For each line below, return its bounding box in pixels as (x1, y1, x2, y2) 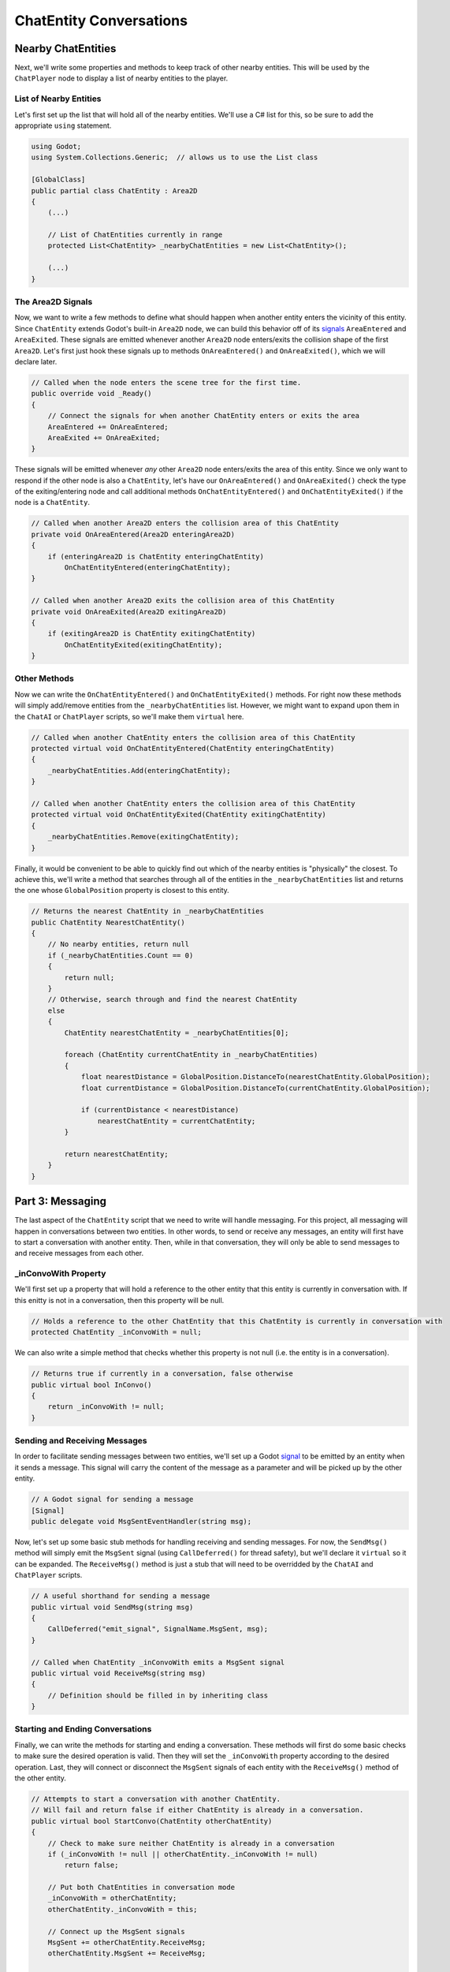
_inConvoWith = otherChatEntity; (47, 1894, 177, 1903)
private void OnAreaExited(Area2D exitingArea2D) (31, 607, 227, 616)
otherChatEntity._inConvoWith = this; (47, 1905, 198, 1914)
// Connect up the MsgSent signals (47, 1927, 185, 1936)
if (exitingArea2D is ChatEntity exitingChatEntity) (47, 629, 256, 638)
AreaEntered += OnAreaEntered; (47, 422, 169, 431)
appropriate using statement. (14, 121, 112, 130)
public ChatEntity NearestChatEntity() (31, 917, 185, 927)
